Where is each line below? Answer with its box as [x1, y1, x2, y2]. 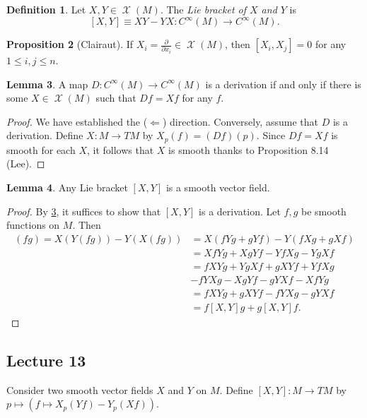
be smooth [301, 203, 346, 218]
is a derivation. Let [199, 203, 281, 218]
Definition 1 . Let [6, 2, 86, 16]
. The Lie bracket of [160, 2, 246, 16]
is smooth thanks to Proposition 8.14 [168, 142, 329, 157]
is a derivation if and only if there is [205, 76, 361, 91]
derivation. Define [6, 128, 83, 143]
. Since [256, 128, 286, 143]
